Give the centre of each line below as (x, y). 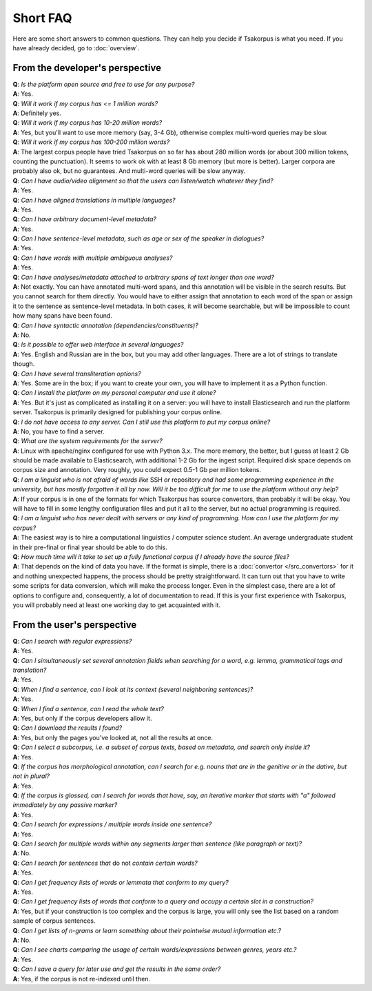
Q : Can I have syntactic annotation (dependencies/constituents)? (106, 325)
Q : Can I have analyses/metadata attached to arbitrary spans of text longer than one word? (144, 277)
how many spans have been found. (63, 316)
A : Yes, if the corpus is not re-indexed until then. (82, 979)
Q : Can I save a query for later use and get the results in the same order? (117, 969)
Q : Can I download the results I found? (68, 728)
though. (24, 364)
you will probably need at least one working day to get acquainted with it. (116, 605)
